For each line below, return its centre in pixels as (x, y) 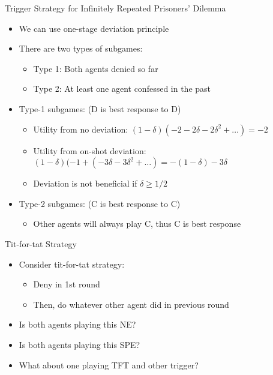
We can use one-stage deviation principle (94, 28)
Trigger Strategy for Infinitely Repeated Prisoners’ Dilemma (115, 8)
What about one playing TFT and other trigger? (109, 364)
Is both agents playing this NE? (77, 324)
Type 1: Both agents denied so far (96, 68)
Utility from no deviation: (81, 129)
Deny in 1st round (67, 284)
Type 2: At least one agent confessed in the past (122, 88)
